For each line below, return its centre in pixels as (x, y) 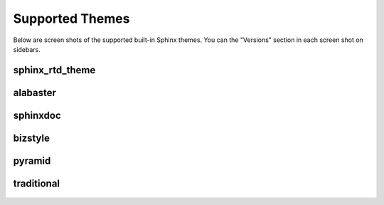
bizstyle (31, 138)
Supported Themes (71, 19)
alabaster (35, 93)
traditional (37, 183)
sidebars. (27, 49)
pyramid (32, 161)
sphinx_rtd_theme (54, 70)
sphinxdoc (37, 115)
